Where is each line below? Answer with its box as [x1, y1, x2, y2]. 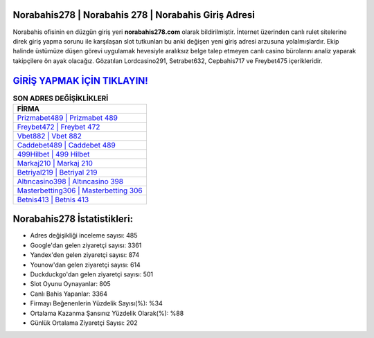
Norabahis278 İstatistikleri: [12, 213, 134, 225]
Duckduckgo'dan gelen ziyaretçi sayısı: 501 [30, 270, 154, 278]
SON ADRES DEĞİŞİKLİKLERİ [12, 94, 109, 103]
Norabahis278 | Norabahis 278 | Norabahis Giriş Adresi [12, 9, 256, 21]
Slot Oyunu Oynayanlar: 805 [30, 280, 111, 288]
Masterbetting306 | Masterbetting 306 [17, 186, 143, 195]
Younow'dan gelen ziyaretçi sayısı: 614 [30, 260, 141, 269]
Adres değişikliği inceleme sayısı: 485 [30, 231, 138, 240]
